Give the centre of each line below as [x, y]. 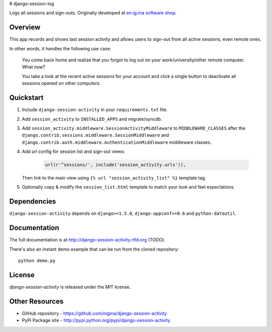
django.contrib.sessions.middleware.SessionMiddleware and [95, 135]
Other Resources [37, 301]
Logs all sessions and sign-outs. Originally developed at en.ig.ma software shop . [93, 13]
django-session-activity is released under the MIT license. [70, 287]
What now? [33, 67]
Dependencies [33, 201]
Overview [25, 27]
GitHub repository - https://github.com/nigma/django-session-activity [94, 313]
